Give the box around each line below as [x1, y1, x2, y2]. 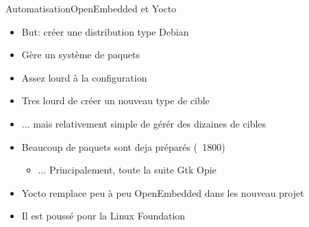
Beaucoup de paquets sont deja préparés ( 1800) [21, 139, 225, 154]
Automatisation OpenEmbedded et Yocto [5, 1, 177, 15]
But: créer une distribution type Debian [21, 24, 189, 38]
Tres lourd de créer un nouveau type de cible [21, 93, 210, 108]
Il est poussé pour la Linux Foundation [21, 208, 186, 223]
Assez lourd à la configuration [21, 70, 147, 84]
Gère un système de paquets [21, 47, 140, 62]
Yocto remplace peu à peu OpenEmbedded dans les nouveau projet [21, 185, 304, 200]
